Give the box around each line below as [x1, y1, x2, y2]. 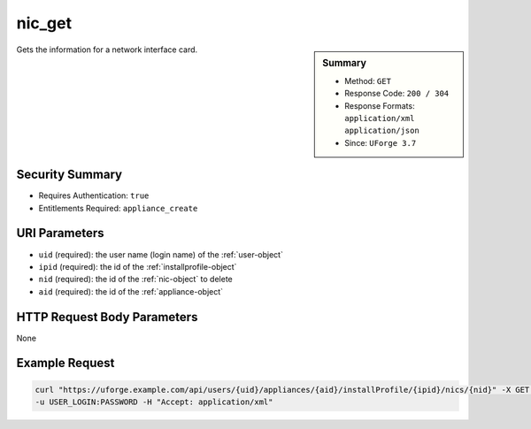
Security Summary [16, 167, 123, 182]
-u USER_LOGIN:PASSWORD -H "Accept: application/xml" [35, 397, 273, 407]
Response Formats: [344, 100, 415, 111]
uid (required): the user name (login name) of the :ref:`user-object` [38, 249, 283, 260]
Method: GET [344, 75, 391, 86]
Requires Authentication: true [38, 190, 150, 201]
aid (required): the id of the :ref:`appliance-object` [38, 286, 224, 296]
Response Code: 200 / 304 [344, 88, 450, 99]
